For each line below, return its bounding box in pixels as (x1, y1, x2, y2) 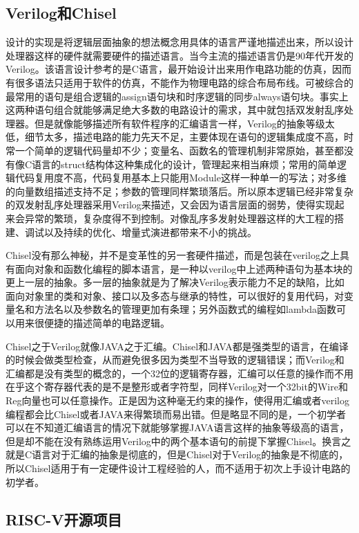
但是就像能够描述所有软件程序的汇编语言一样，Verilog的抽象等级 (34, 116, 325, 130)
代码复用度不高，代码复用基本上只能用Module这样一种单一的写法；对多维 (14, 170, 347, 185)
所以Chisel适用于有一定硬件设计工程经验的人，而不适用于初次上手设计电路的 (6, 461, 351, 476)
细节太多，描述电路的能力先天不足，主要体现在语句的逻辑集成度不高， (24, 129, 344, 144)
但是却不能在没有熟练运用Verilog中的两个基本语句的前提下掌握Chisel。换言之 (6, 433, 351, 448)
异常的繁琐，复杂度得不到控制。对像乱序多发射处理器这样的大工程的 (24, 210, 334, 225)
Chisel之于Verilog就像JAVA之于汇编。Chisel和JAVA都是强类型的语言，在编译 (6, 338, 349, 353)
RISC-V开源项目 (6, 508, 122, 530)
